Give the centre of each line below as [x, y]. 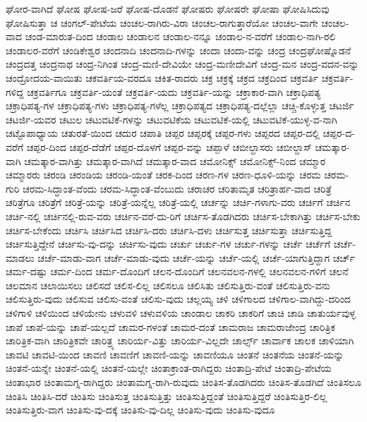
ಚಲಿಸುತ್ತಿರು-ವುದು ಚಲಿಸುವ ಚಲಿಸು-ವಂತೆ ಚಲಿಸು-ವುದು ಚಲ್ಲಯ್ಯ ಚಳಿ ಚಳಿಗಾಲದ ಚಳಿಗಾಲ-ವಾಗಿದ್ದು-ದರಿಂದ [178, 299]
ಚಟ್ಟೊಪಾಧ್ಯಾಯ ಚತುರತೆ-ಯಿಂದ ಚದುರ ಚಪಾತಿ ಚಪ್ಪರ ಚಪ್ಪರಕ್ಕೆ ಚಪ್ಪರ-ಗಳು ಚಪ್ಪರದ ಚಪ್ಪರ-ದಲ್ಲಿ [163, 133]
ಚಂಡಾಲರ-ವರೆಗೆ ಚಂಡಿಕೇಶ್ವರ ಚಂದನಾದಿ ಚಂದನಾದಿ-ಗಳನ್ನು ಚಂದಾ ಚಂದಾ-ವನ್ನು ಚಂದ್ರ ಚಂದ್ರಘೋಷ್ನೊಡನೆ [178, 50]
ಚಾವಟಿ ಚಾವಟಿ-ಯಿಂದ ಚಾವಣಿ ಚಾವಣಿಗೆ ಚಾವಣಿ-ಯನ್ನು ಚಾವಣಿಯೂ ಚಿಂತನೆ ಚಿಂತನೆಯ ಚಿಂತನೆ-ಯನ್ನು [175, 354]
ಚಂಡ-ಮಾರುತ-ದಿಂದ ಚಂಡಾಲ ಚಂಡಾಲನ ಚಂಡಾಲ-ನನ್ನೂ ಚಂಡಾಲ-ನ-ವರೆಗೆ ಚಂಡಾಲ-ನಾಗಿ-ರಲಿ [180, 36]
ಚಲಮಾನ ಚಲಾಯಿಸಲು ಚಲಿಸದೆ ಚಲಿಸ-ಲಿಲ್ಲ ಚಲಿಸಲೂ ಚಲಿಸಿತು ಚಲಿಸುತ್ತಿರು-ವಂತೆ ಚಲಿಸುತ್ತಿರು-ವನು [168, 285]
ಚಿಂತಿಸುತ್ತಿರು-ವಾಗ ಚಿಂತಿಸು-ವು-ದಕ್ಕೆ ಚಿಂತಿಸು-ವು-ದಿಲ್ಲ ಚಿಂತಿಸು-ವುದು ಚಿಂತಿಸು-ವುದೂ [140, 410]
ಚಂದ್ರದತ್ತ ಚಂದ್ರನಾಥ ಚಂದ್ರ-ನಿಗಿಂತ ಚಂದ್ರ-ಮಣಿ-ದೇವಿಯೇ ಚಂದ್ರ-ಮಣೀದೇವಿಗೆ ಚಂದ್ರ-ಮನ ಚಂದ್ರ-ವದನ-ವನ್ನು [182, 64]
